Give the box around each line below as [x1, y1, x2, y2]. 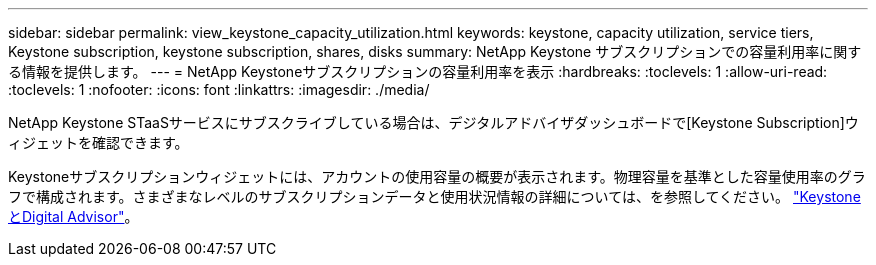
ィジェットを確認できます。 [8, 134, 189, 151]
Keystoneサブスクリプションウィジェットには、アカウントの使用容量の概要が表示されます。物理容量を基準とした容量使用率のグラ [8, 168, 866, 185]
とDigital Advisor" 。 [8, 208, 139, 225]
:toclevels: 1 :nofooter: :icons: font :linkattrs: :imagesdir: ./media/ [8, 81, 430, 98]
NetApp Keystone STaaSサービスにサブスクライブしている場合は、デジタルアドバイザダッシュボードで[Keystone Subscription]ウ [8, 114, 859, 131]
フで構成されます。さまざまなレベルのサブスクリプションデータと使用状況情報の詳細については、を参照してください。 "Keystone [8, 188, 861, 205]
